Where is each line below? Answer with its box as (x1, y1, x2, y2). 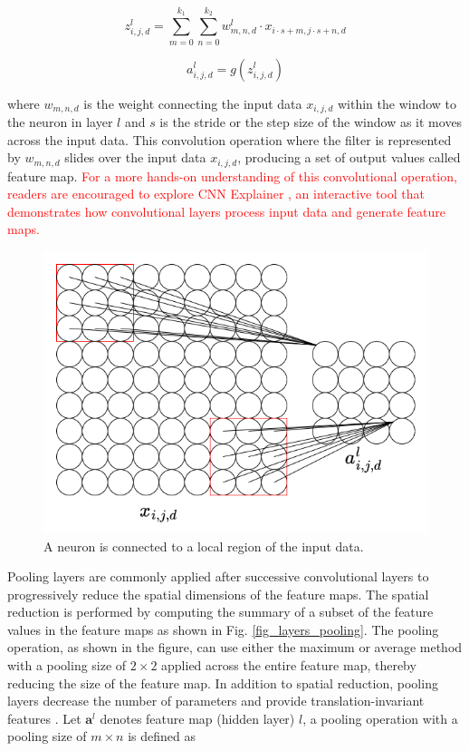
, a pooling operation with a (302, 708, 458, 727)
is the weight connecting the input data (83, 93, 302, 112)
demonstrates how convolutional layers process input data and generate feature (7, 201, 445, 220)
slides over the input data (64, 148, 206, 167)
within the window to (337, 93, 457, 112)
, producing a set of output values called (237, 148, 461, 167)
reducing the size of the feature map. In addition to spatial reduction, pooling (7, 673, 438, 692)
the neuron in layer (7, 112, 113, 131)
